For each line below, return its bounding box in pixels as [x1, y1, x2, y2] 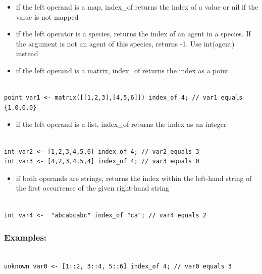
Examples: [4, 231, 47, 244]
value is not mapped [16, 11, 79, 22]
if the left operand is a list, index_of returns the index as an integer [16, 119, 227, 129]
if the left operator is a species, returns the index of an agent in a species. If [16, 28, 251, 39]
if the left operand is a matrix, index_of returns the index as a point [16, 65, 229, 75]
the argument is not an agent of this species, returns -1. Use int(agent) [16, 38, 235, 49]
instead [16, 48, 38, 59]
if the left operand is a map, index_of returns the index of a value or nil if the [16, 2, 258, 12]
